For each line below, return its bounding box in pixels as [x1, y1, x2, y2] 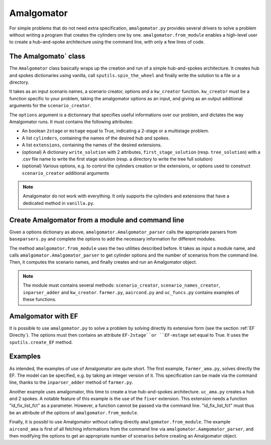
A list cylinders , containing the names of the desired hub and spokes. [22, 135, 170, 141]
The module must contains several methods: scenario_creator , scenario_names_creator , [23, 282, 220, 288]
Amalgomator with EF [9, 312, 78, 320]
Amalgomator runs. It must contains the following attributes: [9, 118, 133, 125]
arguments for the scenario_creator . [9, 103, 91, 109]
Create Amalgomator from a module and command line [9, 215, 185, 224]
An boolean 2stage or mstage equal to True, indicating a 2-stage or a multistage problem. [22, 128, 209, 134]
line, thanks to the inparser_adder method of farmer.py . [9, 379, 133, 385]
